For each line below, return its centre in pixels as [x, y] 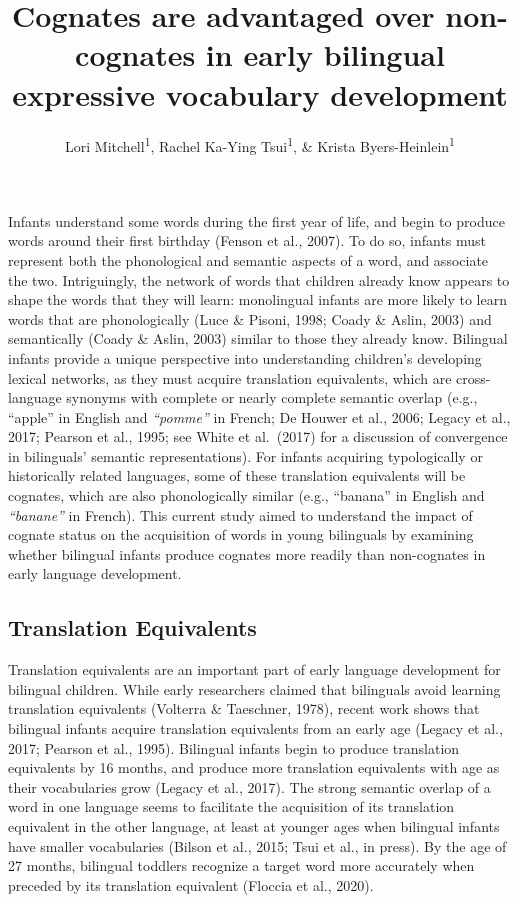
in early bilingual [325, 54]
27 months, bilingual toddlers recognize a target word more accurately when [241, 865]
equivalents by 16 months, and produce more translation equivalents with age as [254, 767]
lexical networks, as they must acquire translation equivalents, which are [230, 377]
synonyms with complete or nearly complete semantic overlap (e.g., [272, 397]
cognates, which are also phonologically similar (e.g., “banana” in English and [246, 495]
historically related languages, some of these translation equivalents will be [237, 475]
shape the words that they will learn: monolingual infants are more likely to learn [257, 299]
